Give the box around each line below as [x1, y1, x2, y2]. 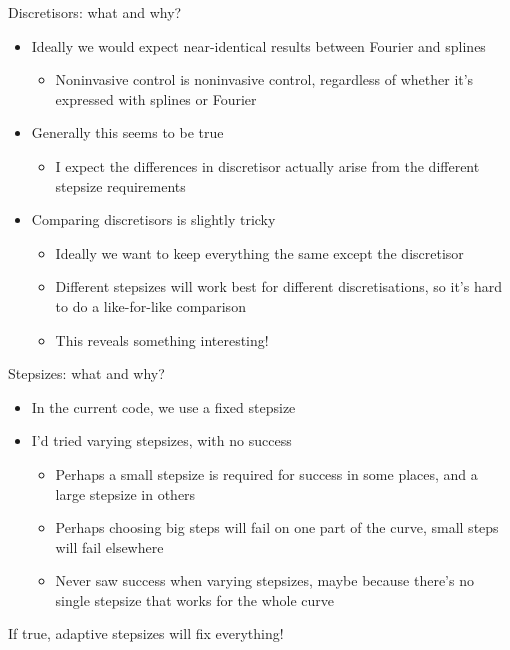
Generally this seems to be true [31, 122, 224, 143]
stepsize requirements [55, 175, 186, 196]
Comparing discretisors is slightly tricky [31, 209, 276, 230]
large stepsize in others [55, 483, 196, 504]
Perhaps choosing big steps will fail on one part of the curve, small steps [55, 517, 499, 538]
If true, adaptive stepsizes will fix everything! [8, 623, 284, 644]
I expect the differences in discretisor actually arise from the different [55, 155, 480, 176]
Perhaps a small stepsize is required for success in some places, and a [55, 463, 478, 484]
